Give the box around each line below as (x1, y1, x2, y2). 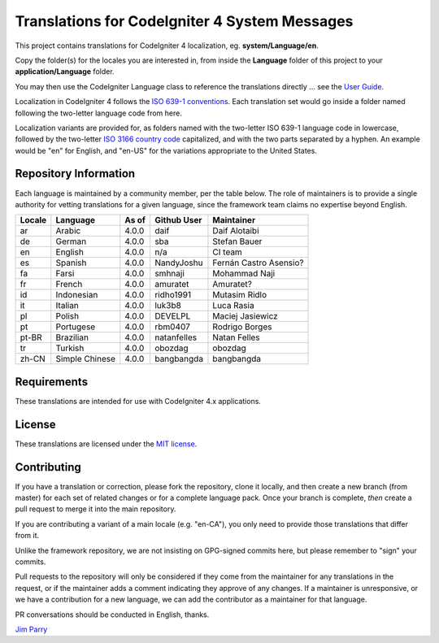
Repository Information (15, 167, 136, 180)
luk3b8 (154, 300, 182, 311)
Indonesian (55, 289, 98, 301)
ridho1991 (154, 289, 191, 301)
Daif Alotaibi (212, 225, 259, 237)
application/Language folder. (15, 67, 115, 76)
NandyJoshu (154, 257, 203, 268)
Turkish (55, 342, 85, 354)
